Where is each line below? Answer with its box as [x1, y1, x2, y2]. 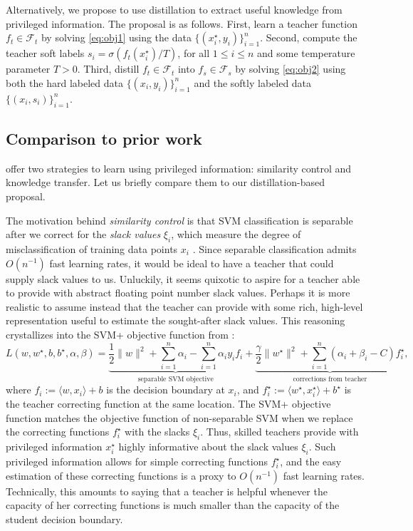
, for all [177, 46, 210, 61]
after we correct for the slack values [6, 227, 161, 242]
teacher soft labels [6, 46, 85, 61]
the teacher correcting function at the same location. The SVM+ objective [6, 396, 331, 411]
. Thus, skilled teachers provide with [200, 424, 359, 439]
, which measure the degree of [171, 227, 301, 242]
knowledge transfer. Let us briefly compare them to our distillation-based [6, 175, 325, 190]
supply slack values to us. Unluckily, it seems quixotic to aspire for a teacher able [6, 271, 360, 286]
